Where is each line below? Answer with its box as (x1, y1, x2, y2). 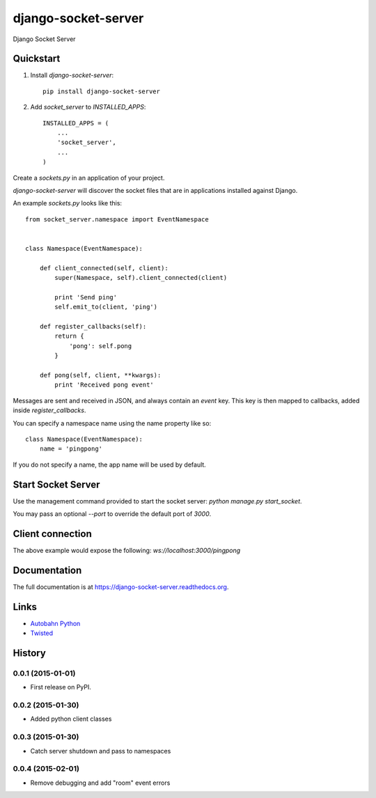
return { (54, 332, 84, 341)
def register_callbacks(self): (39, 322, 147, 331)
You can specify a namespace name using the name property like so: (13, 418, 212, 428)
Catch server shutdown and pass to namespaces (30, 746, 171, 755)
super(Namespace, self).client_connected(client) (54, 274, 228, 282)
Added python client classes (30, 714, 112, 723)
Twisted (30, 629, 54, 637)
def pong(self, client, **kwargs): (39, 371, 162, 379)
